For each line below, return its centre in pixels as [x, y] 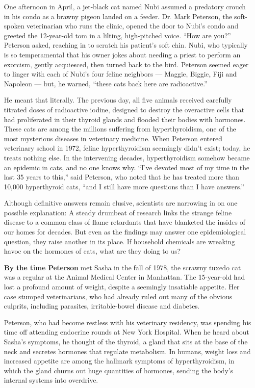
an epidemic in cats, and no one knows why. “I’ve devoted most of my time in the [127, 167]
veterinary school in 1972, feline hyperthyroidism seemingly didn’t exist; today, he [127, 148]
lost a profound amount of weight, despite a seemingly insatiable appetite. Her [122, 287]
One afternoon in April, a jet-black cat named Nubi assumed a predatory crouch [125, 6]
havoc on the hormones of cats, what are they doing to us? [92, 251]
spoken [14, 26]
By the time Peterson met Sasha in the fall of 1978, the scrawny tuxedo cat [123, 267]
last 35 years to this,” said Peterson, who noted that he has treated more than [122, 177]
